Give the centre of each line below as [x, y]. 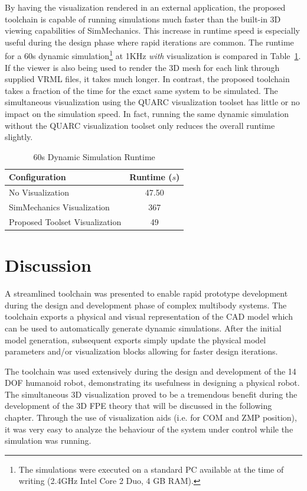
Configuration [37, 177]
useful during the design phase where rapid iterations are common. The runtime [149, 42]
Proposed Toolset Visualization [65, 221]
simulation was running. [48, 440]
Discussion [48, 265]
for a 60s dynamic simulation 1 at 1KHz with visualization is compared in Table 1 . [153, 55]
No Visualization [39, 192]
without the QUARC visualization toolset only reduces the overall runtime [140, 125]
